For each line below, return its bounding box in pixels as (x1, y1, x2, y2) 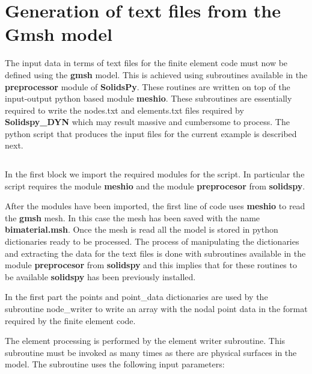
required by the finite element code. (5, 314, 136, 326)
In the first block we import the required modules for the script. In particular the (5, 168, 305, 180)
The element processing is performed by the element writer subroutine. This (5, 334, 286, 347)
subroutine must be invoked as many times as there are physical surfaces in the (5, 346, 297, 358)
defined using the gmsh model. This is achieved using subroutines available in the (5, 68, 308, 81)
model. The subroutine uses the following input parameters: (5, 358, 225, 370)
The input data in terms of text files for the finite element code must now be (5, 57, 288, 69)
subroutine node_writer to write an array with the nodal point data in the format (5, 302, 308, 314)
